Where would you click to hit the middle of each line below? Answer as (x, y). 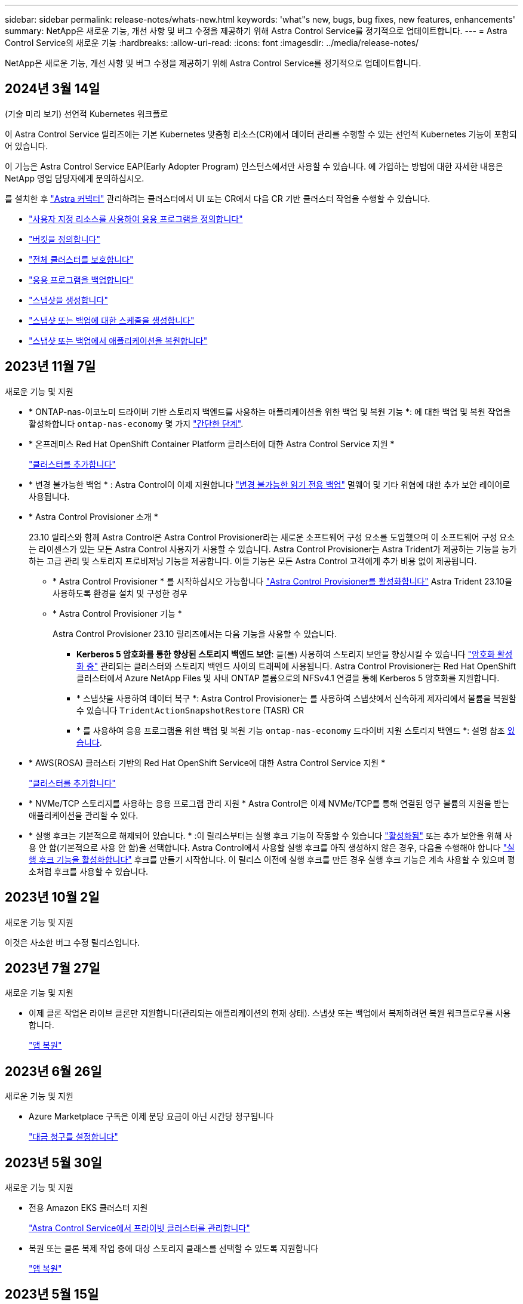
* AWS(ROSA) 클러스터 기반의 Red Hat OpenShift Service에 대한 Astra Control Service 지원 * (207, 762)
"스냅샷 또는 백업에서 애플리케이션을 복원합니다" (118, 340)
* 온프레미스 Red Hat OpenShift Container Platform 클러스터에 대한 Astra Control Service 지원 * (212, 444)
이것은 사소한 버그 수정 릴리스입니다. (72, 942)
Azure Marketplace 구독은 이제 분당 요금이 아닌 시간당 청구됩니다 (151, 1117)
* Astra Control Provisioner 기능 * (117, 613)
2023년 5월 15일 (52, 1294)
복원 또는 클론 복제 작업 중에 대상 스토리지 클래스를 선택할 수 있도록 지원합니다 (174, 1248)
